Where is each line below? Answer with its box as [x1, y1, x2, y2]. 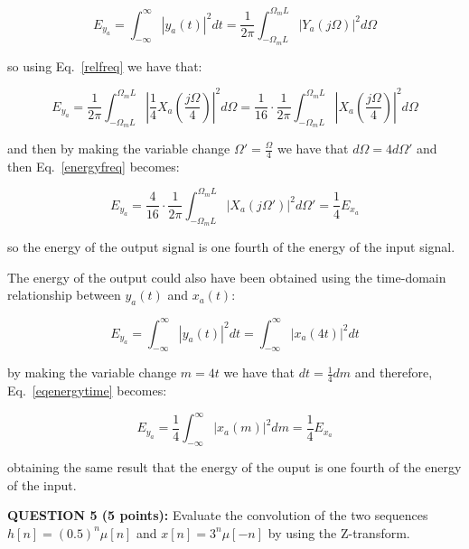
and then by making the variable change [7, 139, 230, 157]
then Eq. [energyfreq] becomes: [7, 156, 180, 175]
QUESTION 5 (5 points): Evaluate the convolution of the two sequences [7, 506, 428, 525]
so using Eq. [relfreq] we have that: [7, 56, 202, 75]
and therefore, [354, 363, 433, 382]
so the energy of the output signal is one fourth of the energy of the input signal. [7, 237, 455, 256]
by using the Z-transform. [267, 523, 410, 542]
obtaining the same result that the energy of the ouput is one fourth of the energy [7, 458, 462, 477]
